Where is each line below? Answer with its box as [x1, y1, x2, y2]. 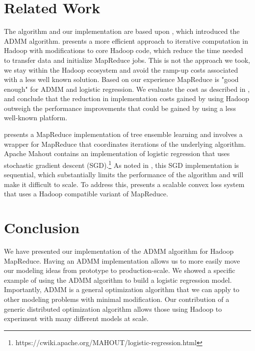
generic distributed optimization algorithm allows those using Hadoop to [4, 303, 222, 314]
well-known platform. [4, 112, 68, 123]
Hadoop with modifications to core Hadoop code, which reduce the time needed [4, 45, 243, 55]
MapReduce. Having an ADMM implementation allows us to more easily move [4, 255, 240, 266]
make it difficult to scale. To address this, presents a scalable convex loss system [4, 179, 245, 189]
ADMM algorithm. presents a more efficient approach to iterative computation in [4, 35, 248, 46]
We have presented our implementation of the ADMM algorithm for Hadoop [4, 246, 234, 256]
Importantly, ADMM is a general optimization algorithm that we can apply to [4, 284, 239, 295]
